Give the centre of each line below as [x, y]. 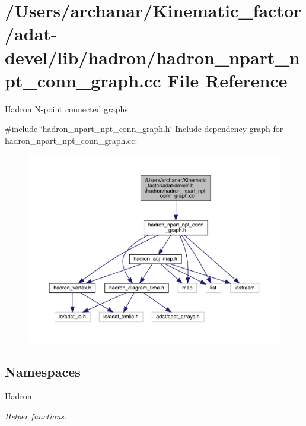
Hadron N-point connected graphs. [68, 108]
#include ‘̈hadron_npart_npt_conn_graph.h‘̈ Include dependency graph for [144, 129]
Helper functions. [36, 416]
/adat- [31, 34]
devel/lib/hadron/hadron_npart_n [152, 57]
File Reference [227, 80]
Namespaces [43, 371]
